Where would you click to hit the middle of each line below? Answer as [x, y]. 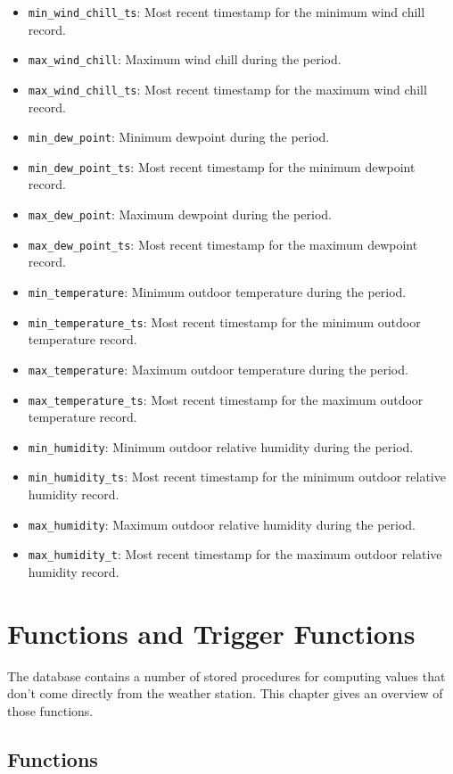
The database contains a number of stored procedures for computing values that [226, 675]
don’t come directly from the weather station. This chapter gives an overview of [225, 693]
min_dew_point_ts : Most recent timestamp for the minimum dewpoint [222, 166]
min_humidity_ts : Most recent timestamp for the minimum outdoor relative [237, 477]
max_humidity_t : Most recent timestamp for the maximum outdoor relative [235, 554]
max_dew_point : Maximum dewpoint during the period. [180, 214]
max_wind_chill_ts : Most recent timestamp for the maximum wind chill [227, 89]
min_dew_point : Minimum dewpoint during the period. [179, 137]
